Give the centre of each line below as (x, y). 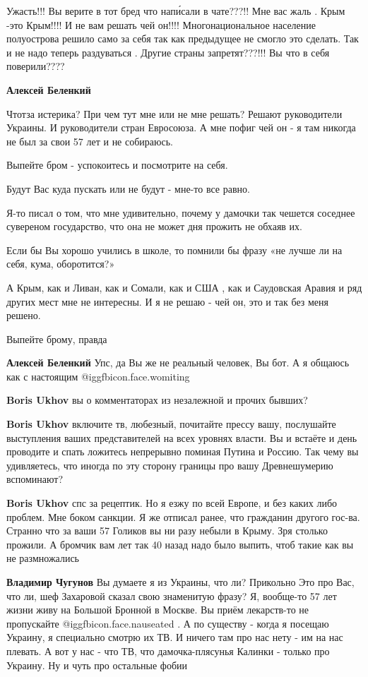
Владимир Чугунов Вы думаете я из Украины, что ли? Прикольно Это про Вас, (180, 582)
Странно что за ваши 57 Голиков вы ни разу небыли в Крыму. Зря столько (167, 531)
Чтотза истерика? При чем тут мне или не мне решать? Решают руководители (174, 113)
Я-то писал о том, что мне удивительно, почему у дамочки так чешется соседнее (181, 212)
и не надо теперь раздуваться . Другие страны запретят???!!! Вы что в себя (168, 52)
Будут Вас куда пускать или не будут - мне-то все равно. (128, 188)
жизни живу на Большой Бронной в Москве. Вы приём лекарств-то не (158, 610)
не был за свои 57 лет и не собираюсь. (90, 141)
